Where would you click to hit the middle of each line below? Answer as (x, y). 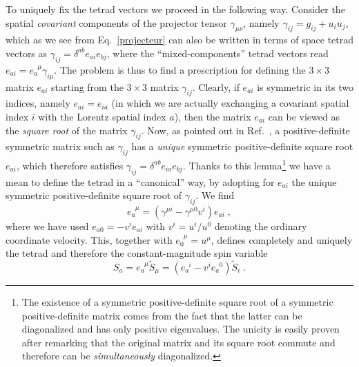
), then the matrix (213, 116)
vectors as (27, 53)
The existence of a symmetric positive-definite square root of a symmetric (177, 302)
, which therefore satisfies (70, 165)
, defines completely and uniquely (282, 239)
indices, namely (38, 103)
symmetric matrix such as (60, 146)
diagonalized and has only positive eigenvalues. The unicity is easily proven (181, 329)
